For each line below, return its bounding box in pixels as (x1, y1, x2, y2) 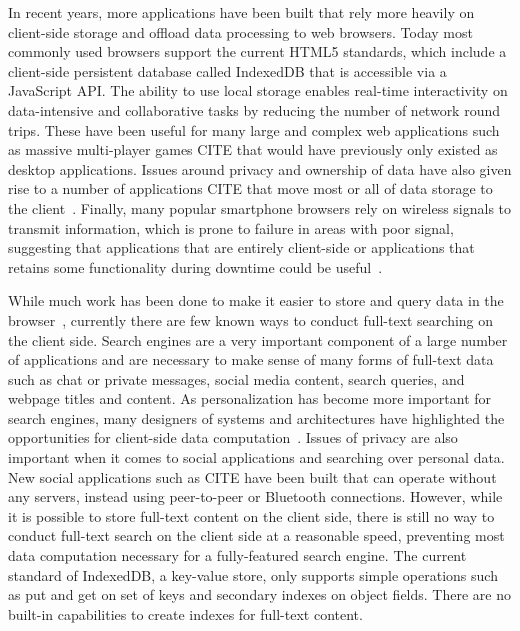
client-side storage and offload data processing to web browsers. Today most (8, 21, 473, 42)
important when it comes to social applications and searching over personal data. (8, 447, 505, 468)
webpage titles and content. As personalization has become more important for (8, 388, 492, 409)
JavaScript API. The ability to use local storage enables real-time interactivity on (8, 80, 508, 101)
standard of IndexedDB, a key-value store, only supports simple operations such (8, 564, 498, 585)
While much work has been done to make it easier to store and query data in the (8, 290, 504, 311)
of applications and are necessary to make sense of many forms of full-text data (8, 349, 494, 370)
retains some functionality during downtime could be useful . (8, 256, 383, 277)
